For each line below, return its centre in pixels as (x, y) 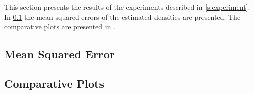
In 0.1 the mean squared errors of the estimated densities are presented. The (122, 16)
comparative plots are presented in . (60, 27)
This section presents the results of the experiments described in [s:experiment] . (127, 7)
